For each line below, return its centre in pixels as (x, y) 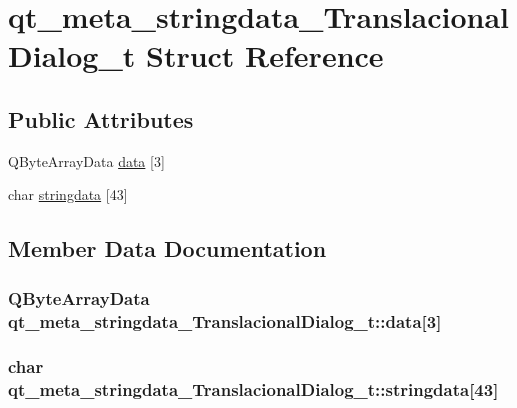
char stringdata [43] (68, 194)
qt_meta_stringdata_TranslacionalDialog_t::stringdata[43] (253, 389)
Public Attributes (101, 118)
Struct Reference (264, 55)
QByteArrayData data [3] (86, 160)
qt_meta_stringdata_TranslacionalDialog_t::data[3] (225, 320)
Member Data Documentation (167, 248)
